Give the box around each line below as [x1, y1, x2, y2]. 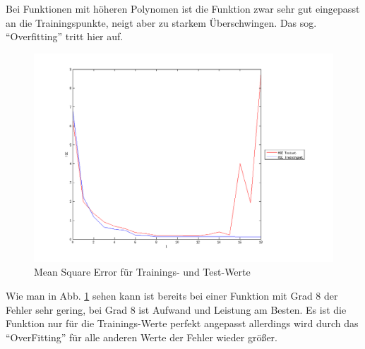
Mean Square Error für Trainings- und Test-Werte [34, 264, 251, 279]
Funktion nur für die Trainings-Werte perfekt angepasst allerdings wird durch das [6, 316, 359, 331]
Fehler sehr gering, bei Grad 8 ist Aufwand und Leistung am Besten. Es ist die [6, 302, 347, 317]
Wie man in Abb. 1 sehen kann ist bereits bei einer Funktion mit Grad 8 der [6, 288, 338, 303]
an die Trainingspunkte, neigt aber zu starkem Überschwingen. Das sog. [6, 15, 317, 30]
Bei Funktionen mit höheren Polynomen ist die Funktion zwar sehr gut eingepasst [6, 1, 360, 16]
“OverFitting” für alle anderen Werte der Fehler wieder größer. [6, 329, 277, 344]
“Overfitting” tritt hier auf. [6, 29, 124, 44]
